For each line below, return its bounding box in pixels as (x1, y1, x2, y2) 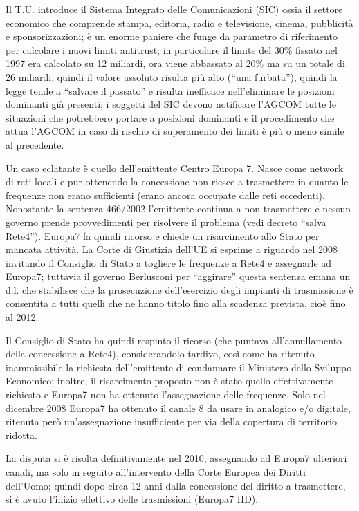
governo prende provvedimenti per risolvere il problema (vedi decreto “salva (6, 214, 326, 229)
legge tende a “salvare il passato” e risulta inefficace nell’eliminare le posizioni (6, 83, 335, 97)
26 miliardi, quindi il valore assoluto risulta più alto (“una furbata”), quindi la (6, 69, 338, 84)
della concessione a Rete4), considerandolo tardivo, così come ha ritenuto (6, 346, 315, 361)
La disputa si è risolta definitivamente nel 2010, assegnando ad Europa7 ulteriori (6, 451, 347, 465)
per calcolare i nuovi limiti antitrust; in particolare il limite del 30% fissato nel (6, 42, 338, 57)
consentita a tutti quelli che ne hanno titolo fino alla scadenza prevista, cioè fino (6, 296, 346, 310)
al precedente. (6, 137, 64, 151)
